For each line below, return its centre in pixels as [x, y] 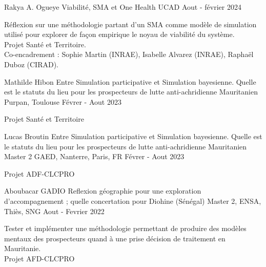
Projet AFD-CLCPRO [39, 258]
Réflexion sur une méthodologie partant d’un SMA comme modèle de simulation [130, 24]
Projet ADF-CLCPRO [39, 173]
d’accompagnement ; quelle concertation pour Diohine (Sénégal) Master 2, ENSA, [133, 201]
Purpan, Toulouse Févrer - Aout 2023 [63, 101]
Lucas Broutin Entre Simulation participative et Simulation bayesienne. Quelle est [133, 136]
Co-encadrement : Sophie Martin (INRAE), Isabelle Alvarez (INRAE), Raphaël [129, 54]
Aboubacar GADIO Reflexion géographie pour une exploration [103, 191]
